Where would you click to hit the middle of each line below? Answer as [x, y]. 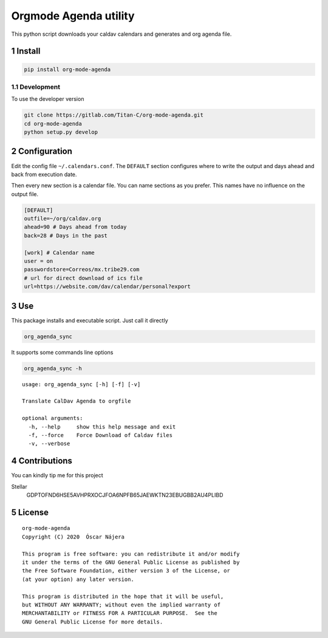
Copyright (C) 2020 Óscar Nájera [73, 537]
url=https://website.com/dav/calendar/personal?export [107, 287]
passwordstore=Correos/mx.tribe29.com [82, 270]
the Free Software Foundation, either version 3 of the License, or [126, 571]
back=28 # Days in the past [66, 236]
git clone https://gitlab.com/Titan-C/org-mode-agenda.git [114, 115]
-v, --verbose [49, 444]
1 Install [26, 51]
